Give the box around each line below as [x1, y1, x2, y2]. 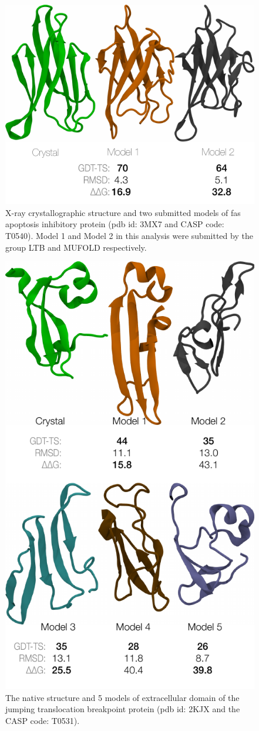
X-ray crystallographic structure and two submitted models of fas [5, 206, 241, 218]
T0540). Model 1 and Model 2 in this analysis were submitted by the [5, 229, 253, 241]
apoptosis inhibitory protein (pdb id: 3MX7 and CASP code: [5, 218, 224, 230]
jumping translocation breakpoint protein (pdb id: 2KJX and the [5, 703, 240, 715]
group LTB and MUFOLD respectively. [5, 241, 147, 253]
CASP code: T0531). [5, 714, 80, 726]
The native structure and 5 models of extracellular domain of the [5, 691, 240, 703]
